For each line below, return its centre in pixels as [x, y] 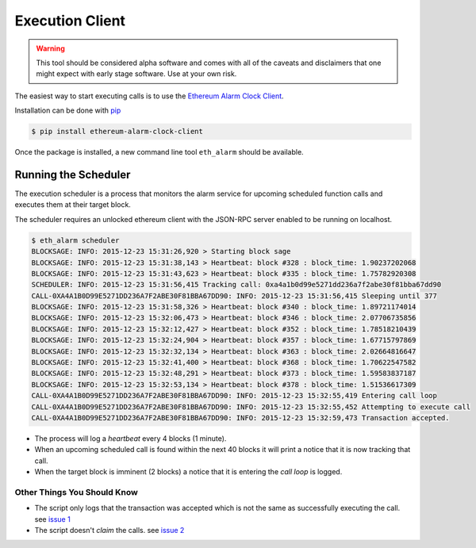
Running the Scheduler [73, 174]
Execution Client [70, 21]
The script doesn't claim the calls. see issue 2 [109, 531]
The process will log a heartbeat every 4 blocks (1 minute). [131, 438]
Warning [50, 48]
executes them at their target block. [73, 205]
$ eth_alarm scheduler [75, 240]
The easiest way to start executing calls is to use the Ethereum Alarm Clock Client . [150, 96]
